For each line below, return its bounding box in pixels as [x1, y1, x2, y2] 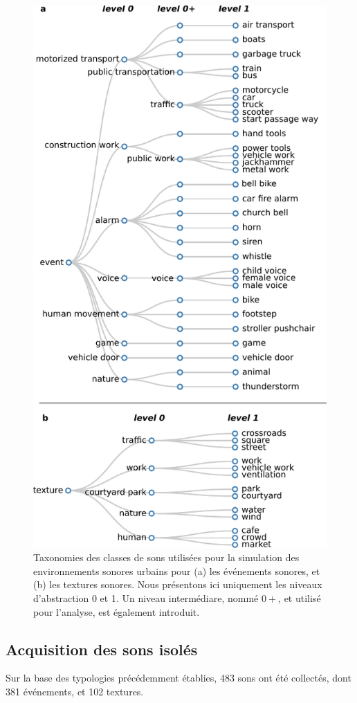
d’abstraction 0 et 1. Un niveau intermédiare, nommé [33, 591, 259, 605]
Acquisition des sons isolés [6, 638, 198, 659]
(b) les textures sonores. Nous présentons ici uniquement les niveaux [33, 577, 322, 592]
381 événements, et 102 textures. [6, 684, 144, 699]
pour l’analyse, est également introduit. [33, 604, 200, 619]
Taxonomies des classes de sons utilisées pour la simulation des [33, 550, 300, 565]
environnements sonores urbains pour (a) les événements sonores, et [33, 563, 320, 578]
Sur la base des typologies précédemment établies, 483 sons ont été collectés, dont [6, 670, 351, 685]
